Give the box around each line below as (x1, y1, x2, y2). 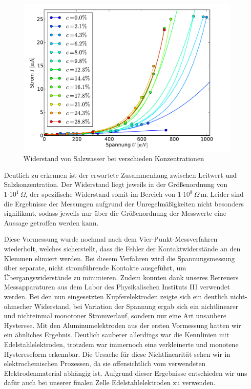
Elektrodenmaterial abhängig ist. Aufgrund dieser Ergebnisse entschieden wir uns (4, 368, 247, 378)
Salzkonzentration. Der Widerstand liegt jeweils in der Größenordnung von (4, 179, 228, 189)
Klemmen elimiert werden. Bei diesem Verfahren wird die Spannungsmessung (4, 253, 235, 263)
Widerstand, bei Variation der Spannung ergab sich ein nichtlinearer (34, 301, 239, 311)
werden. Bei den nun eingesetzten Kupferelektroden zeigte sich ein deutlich (4, 291, 228, 301)
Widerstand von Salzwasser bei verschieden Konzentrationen (23, 153, 204, 164)
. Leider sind (206, 189, 244, 199)
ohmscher (4, 301, 32, 311)
